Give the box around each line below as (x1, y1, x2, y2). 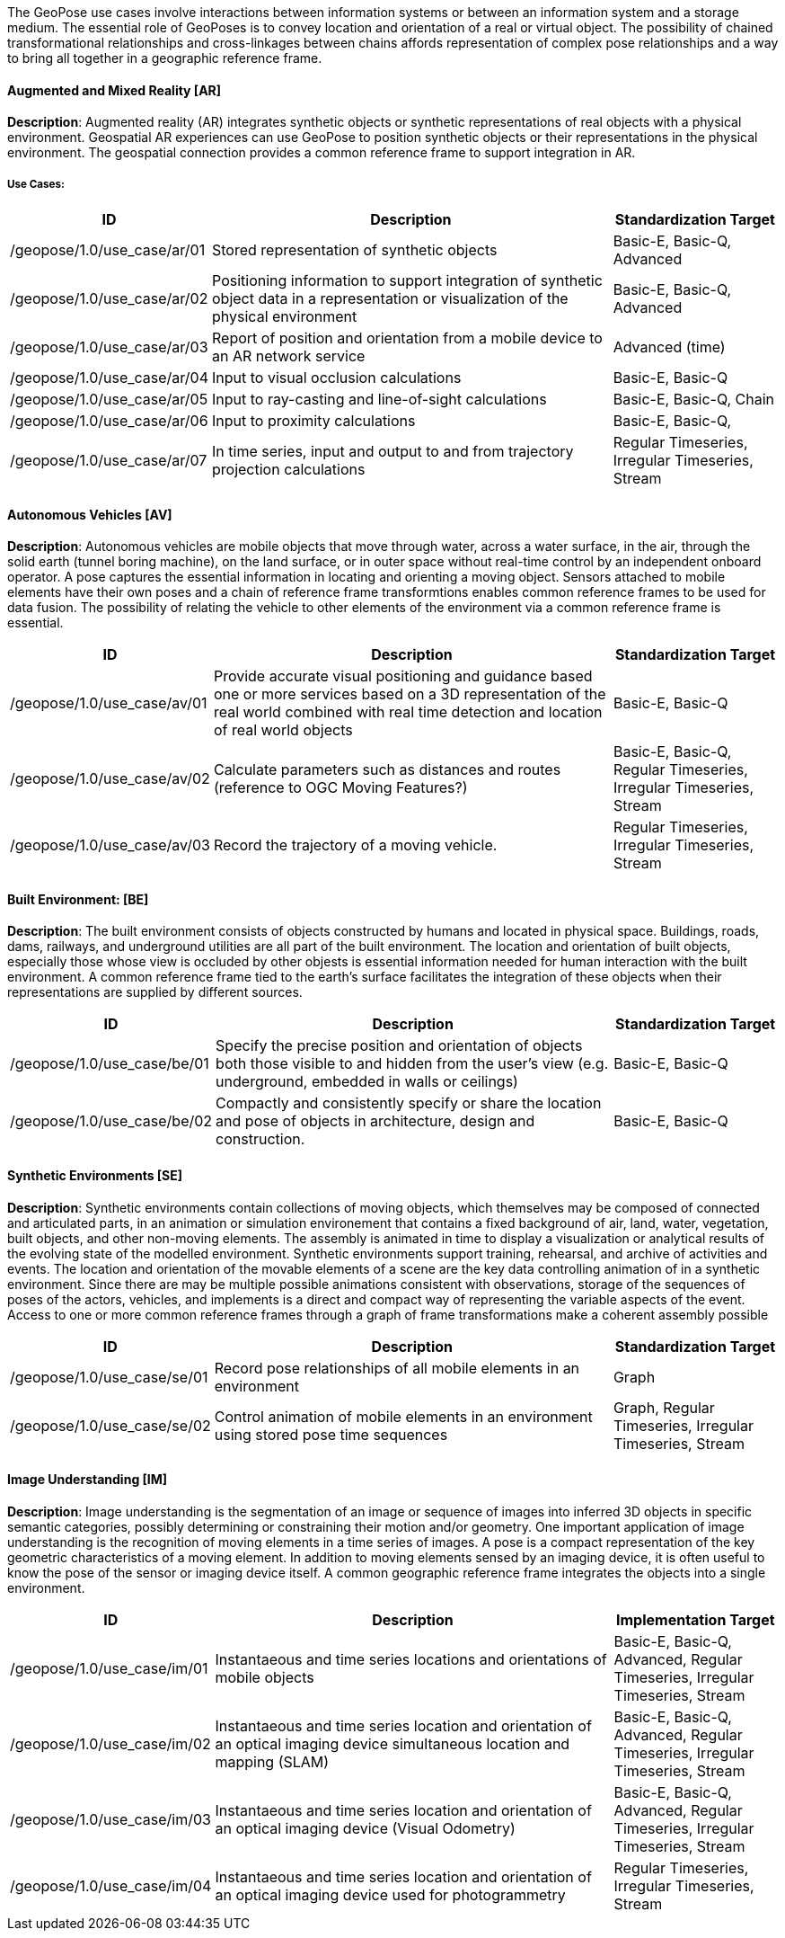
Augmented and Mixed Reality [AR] (7, 82, 222, 98)
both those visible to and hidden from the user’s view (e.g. (216, 1054, 609, 1073)
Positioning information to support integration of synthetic (212, 271, 603, 289)
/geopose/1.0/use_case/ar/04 (10, 369, 209, 387)
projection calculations (212, 460, 366, 478)
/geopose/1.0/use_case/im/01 (10, 1658, 208, 1677)
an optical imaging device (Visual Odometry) (215, 1818, 516, 1837)
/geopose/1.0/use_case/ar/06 (10, 412, 208, 430)
